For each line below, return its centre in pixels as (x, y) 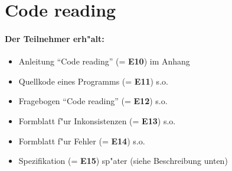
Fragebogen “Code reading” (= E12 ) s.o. (93, 101)
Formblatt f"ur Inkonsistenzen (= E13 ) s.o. (97, 120)
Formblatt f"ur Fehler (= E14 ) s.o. (82, 141)
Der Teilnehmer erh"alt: (55, 38)
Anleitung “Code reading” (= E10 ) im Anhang (104, 61)
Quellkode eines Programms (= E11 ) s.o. (93, 81)
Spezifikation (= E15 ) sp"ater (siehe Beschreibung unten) (123, 161)
